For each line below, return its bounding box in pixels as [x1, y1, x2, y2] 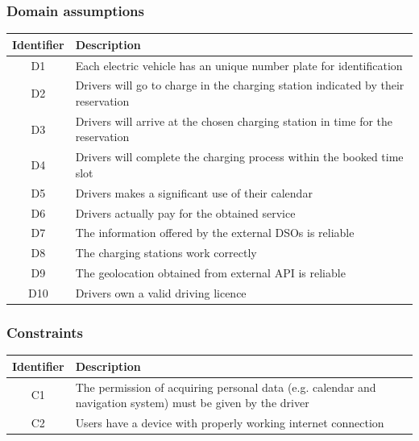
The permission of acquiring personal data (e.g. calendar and [75, 378, 376, 395]
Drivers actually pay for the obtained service [75, 204, 296, 221]
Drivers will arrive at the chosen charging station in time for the [75, 112, 393, 129]
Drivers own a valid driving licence [75, 284, 247, 301]
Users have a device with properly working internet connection [75, 414, 384, 431]
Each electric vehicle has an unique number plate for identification [75, 56, 403, 73]
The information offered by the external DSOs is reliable [75, 224, 355, 241]
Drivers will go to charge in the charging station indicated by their [75, 77, 404, 94]
